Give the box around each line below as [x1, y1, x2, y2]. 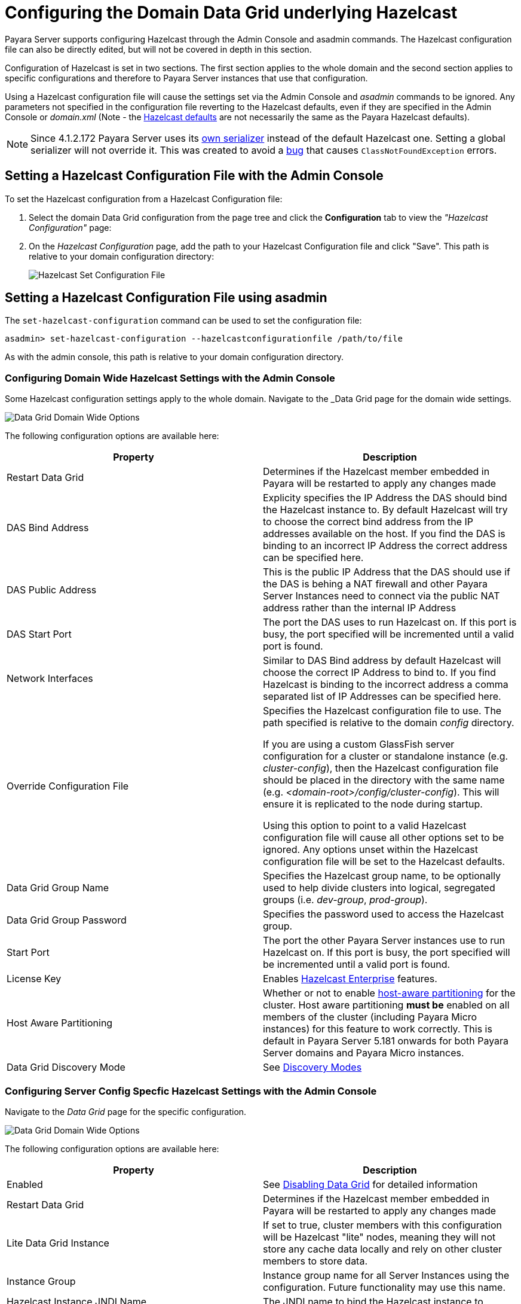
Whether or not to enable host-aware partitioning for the [263, 987, 516, 1000]
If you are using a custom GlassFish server [263, 738, 455, 751]
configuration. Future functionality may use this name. [263, 1281, 505, 1293]
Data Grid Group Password [7, 914, 127, 927]
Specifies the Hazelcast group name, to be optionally [263, 870, 501, 882]
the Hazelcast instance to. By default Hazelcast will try [263, 504, 508, 516]
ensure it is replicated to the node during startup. [263, 798, 483, 811]
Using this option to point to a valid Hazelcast [263, 819, 467, 832]
